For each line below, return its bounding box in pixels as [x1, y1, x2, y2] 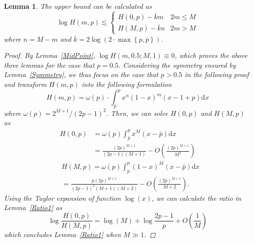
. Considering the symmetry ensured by [118, 59, 236, 70]
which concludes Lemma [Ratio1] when [4, 229, 121, 239]
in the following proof [184, 69, 249, 80]
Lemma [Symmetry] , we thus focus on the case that [4, 69, 159, 80]
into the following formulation [82, 79, 172, 89]
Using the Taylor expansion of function [4, 192, 121, 203]
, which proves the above [174, 50, 248, 60]
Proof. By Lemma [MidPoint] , [4, 50, 95, 60]
